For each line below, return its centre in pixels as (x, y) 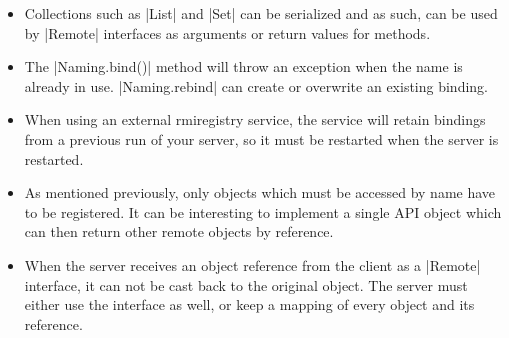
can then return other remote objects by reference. (179, 231)
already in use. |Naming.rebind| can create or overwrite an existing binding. (256, 85)
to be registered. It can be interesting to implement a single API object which (263, 211)
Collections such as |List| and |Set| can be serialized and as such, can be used (261, 13)
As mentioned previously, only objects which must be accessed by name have (260, 192)
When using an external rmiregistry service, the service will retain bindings (255, 119)
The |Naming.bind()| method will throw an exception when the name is (243, 66)
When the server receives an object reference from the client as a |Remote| (252, 264)
